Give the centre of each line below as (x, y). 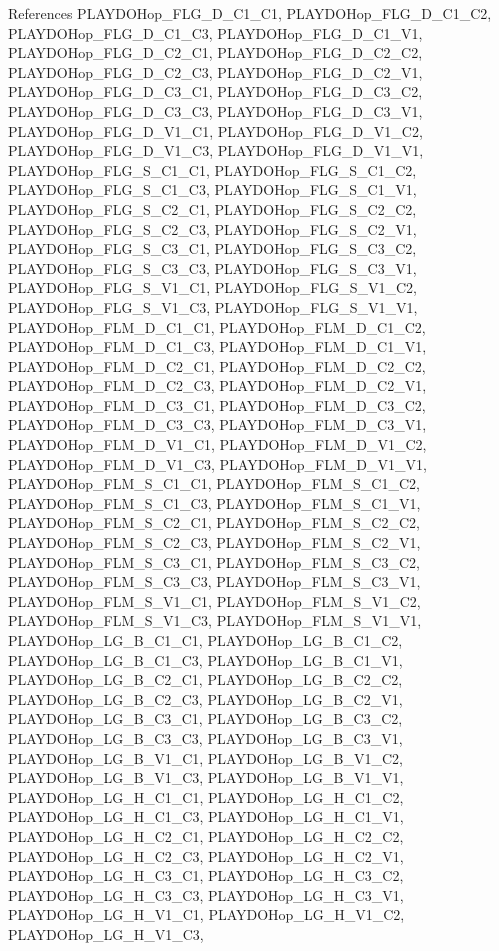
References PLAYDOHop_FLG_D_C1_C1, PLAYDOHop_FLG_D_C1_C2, (250, 13)
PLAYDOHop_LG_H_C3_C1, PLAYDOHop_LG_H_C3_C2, (206, 875)
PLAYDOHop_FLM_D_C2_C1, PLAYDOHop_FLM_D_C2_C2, (217, 365)
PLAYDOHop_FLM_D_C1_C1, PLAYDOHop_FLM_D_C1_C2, (217, 326)
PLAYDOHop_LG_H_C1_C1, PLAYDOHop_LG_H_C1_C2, (206, 796)
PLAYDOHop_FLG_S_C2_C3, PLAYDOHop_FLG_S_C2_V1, (212, 228)
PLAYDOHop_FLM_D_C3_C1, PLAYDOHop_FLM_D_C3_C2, (217, 404)
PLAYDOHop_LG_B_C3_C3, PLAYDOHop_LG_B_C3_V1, (205, 737)
